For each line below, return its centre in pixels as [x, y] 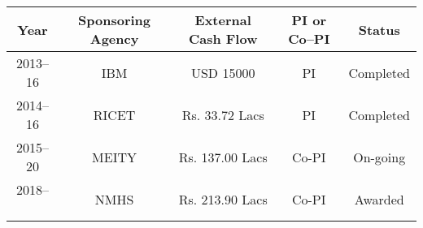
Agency [114, 39]
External [223, 20]
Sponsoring [115, 20]
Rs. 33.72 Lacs [223, 114]
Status [379, 29]
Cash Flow [223, 39]
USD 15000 [223, 72]
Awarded [379, 199]
